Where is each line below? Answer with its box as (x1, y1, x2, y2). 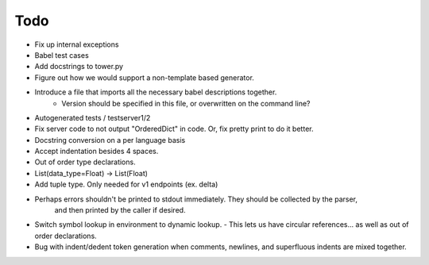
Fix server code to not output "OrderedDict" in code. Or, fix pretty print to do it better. (34, 124, 314, 134)
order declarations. (34, 231, 97, 240)
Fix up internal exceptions (34, 40, 119, 49)
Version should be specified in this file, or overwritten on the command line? (61, 98, 311, 108)
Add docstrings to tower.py (34, 62, 123, 71)
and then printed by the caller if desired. (54, 205, 186, 215)
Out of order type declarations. (34, 157, 136, 167)
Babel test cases (34, 50, 89, 60)
